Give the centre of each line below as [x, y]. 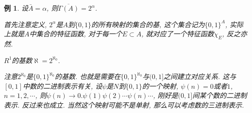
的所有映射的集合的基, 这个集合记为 [148, 24]
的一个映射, [160, 86]
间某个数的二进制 [220, 95]
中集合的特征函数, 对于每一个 [76, 34]
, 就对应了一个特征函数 [178, 34]
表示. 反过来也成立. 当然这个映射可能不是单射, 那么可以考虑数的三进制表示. [124, 105]
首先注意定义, [25, 24]
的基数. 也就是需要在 [88, 76]
